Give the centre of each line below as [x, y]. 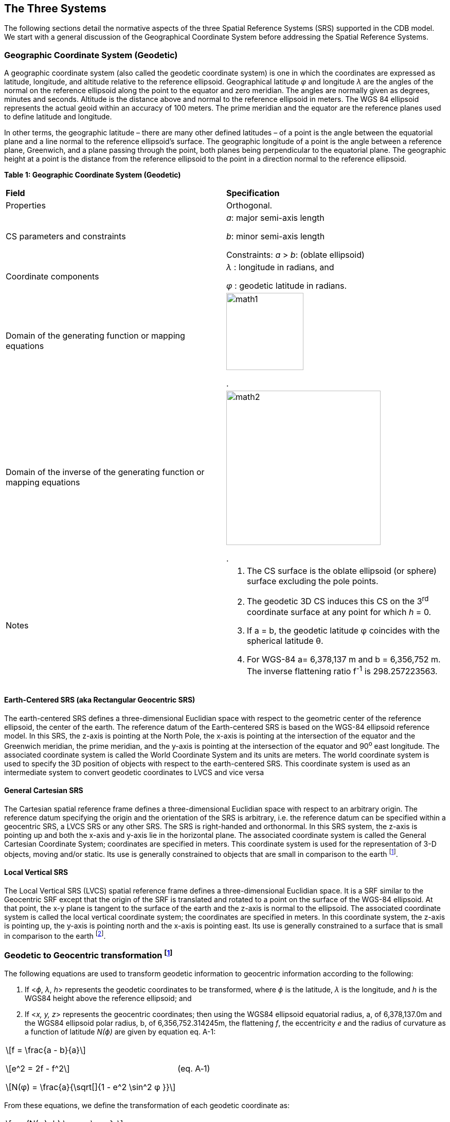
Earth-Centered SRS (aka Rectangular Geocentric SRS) [100, 700]
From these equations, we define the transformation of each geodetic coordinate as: [147, 1105]
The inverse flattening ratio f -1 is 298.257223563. [342, 670]
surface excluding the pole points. [313, 581]
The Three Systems [55, 8]
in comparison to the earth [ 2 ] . [55, 935]
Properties [26, 206]
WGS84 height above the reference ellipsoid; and [108, 998]
